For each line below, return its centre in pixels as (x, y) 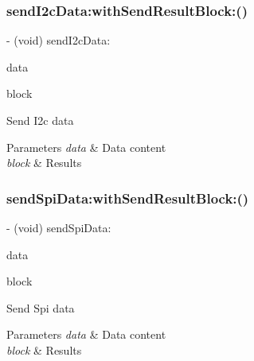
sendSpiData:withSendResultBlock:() (128, 198)
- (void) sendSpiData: (59, 227)
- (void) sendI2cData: (59, 40)
